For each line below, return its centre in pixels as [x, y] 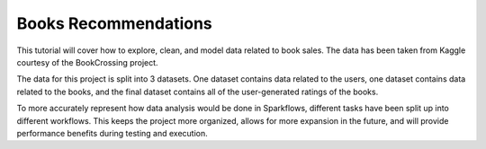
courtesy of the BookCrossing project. [87, 62]
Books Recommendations [115, 23]
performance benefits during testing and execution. [112, 133]
